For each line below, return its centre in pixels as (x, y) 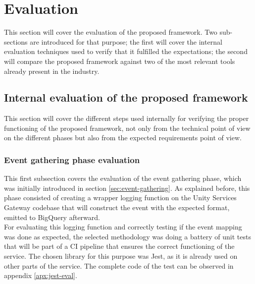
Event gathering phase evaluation (72, 160)
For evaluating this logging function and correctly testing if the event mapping (123, 227)
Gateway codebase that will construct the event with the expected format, (117, 207)
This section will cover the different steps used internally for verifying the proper (127, 118)
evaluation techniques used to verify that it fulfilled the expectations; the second (126, 51)
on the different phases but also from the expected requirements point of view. (123, 138)
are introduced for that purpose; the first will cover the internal (126, 41)
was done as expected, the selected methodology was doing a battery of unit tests (127, 236)
